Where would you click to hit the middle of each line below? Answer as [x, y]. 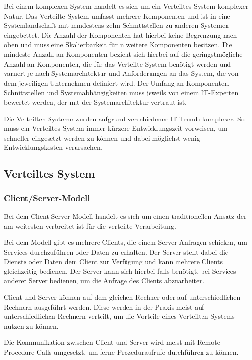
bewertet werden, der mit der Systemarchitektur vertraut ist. [96, 102]
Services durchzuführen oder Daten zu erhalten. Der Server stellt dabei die [116, 252]
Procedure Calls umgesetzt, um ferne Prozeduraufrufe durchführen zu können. [121, 352]
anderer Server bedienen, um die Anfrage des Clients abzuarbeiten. [104, 280]
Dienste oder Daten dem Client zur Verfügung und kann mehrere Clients [113, 261]
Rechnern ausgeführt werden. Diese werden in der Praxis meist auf [104, 306]
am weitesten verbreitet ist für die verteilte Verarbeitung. [90, 226]
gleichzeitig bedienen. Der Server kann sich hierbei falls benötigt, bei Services [120, 271]
